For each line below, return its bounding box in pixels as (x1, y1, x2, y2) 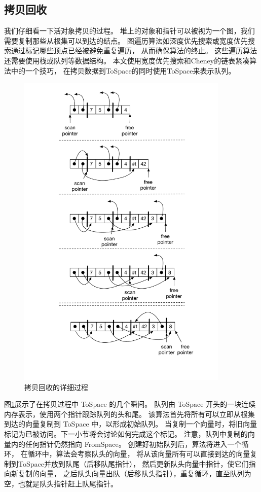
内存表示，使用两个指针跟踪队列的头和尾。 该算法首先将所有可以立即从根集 (4, 408, 255, 419)
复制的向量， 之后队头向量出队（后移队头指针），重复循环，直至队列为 (18, 468, 251, 479)
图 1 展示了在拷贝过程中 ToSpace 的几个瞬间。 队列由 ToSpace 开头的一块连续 (4, 399, 256, 409)
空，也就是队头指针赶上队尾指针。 (4, 478, 118, 488)
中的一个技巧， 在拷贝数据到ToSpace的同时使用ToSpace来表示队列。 (11, 65, 236, 76)
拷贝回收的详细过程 (24, 381, 88, 392)
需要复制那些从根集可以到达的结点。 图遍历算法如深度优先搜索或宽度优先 (4, 35, 248, 46)
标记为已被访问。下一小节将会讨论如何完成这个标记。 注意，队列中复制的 (4, 428, 248, 439)
